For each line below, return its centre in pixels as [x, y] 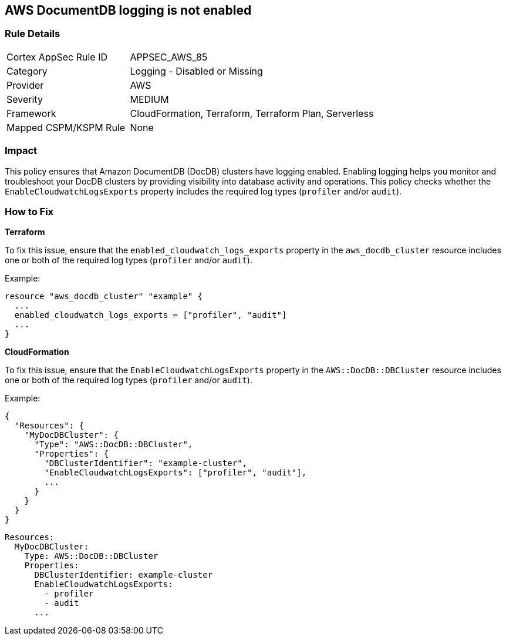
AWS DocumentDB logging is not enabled [128, 10]
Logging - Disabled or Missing [196, 71]
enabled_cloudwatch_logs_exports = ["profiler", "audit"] [151, 315]
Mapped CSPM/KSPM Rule [66, 127]
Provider [25, 85]
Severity [25, 99]
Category [27, 71]
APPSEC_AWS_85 [169, 57]
